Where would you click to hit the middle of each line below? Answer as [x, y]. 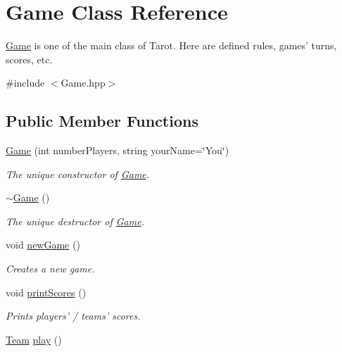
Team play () [34, 339]
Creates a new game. [50, 269]
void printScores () [46, 292]
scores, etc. [29, 59]
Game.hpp [83, 83]
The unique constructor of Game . [78, 174]
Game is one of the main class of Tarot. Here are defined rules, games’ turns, [171, 45]
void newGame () [43, 245]
